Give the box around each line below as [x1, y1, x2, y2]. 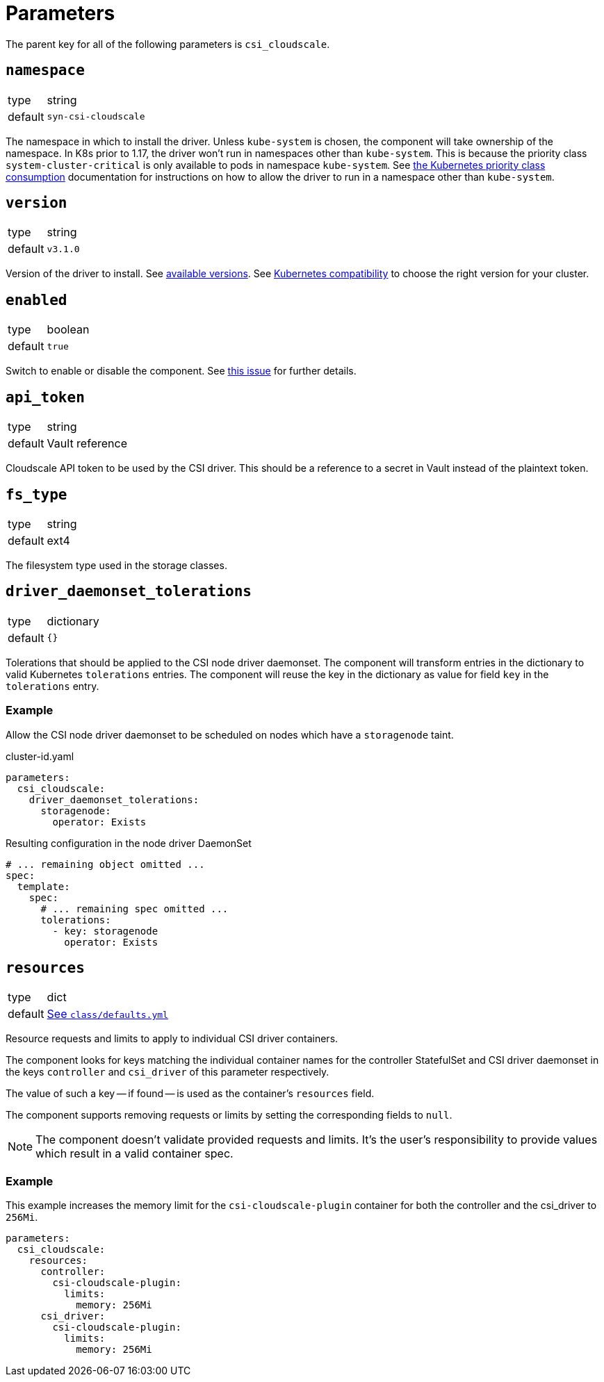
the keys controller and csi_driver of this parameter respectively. [6, 1066, 329, 1078]
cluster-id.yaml [6, 750, 74, 762]
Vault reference [47, 436, 127, 451]
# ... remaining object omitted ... [6, 858, 205, 870]
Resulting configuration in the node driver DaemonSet [6, 837, 252, 849]
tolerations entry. [6, 680, 99, 692]
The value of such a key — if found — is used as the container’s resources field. [6, 1087, 375, 1100]
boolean [47, 322, 90, 337]
